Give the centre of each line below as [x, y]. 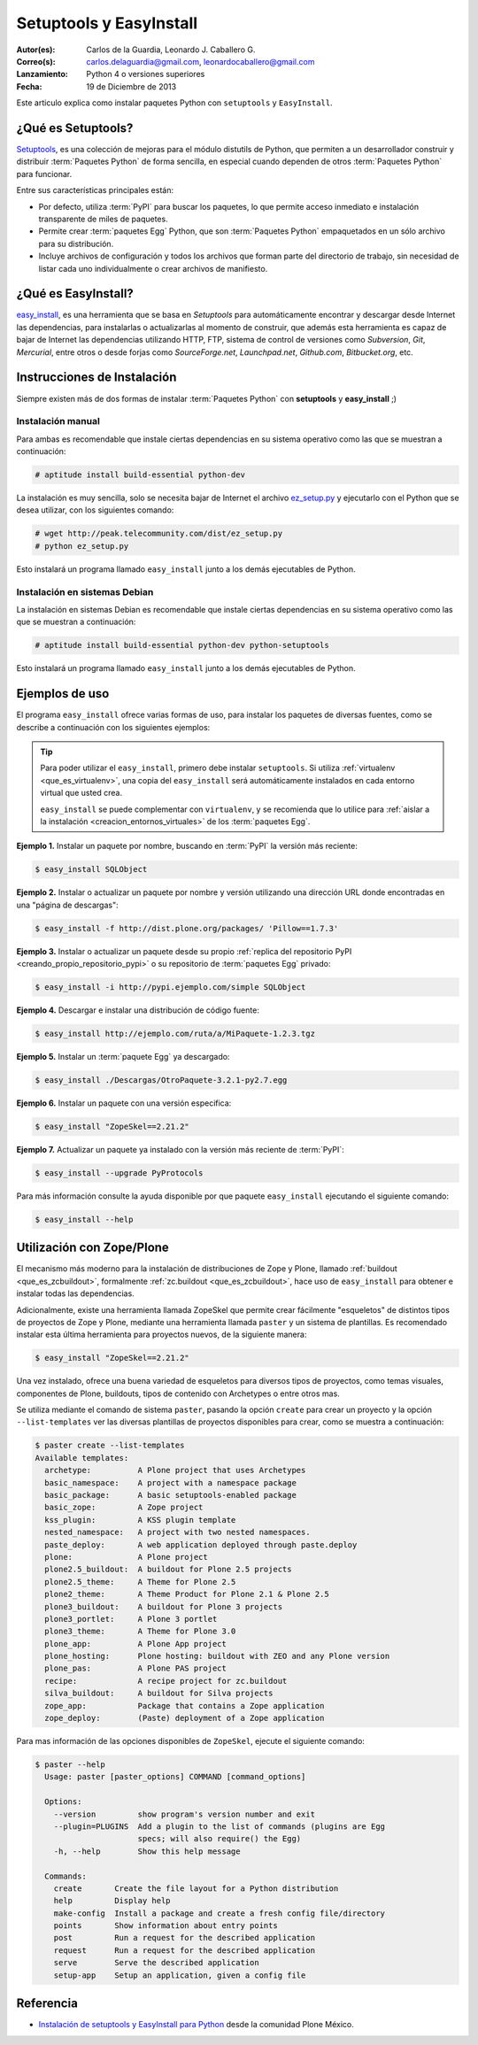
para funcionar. [44, 174]
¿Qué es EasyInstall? [75, 293]
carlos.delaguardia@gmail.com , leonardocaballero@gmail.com [200, 61]
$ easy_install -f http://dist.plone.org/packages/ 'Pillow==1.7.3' [187, 928]
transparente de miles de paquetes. [103, 219]
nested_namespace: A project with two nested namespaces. [177, 1532]
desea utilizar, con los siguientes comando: [95, 510]
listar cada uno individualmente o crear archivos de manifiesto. [153, 268]
